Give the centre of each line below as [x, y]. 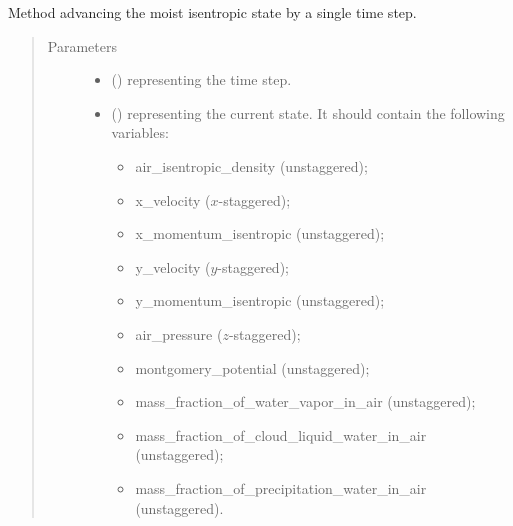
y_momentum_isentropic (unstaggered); [260, 300]
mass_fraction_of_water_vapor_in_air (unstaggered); [305, 401]
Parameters [82, 45]
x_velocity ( [173, 199]
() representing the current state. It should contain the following [308, 112]
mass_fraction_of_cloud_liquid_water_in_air [281, 434]
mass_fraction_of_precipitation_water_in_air [281, 487]
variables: [140, 132]
